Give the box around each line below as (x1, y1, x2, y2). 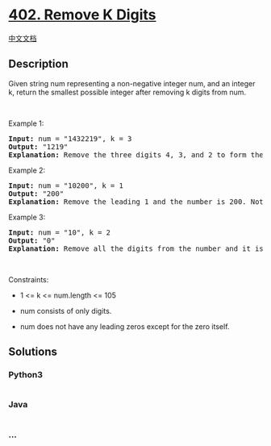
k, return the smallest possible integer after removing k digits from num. (8, 87, 247, 97)
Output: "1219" (8, 142, 69, 151)
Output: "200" (8, 189, 65, 198)
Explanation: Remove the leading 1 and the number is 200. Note (8, 197, 269, 206)
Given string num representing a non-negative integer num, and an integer (8, 78, 256, 88)
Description (8, 57, 69, 71)
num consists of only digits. (19, 306, 112, 315)
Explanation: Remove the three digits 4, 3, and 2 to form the (8, 150, 264, 159)
